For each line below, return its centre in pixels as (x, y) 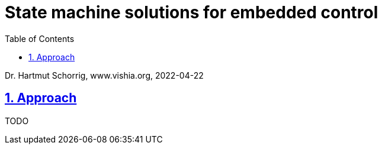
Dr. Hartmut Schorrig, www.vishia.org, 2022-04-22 (104, 75)
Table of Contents (40, 38)
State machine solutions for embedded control (192, 12)
